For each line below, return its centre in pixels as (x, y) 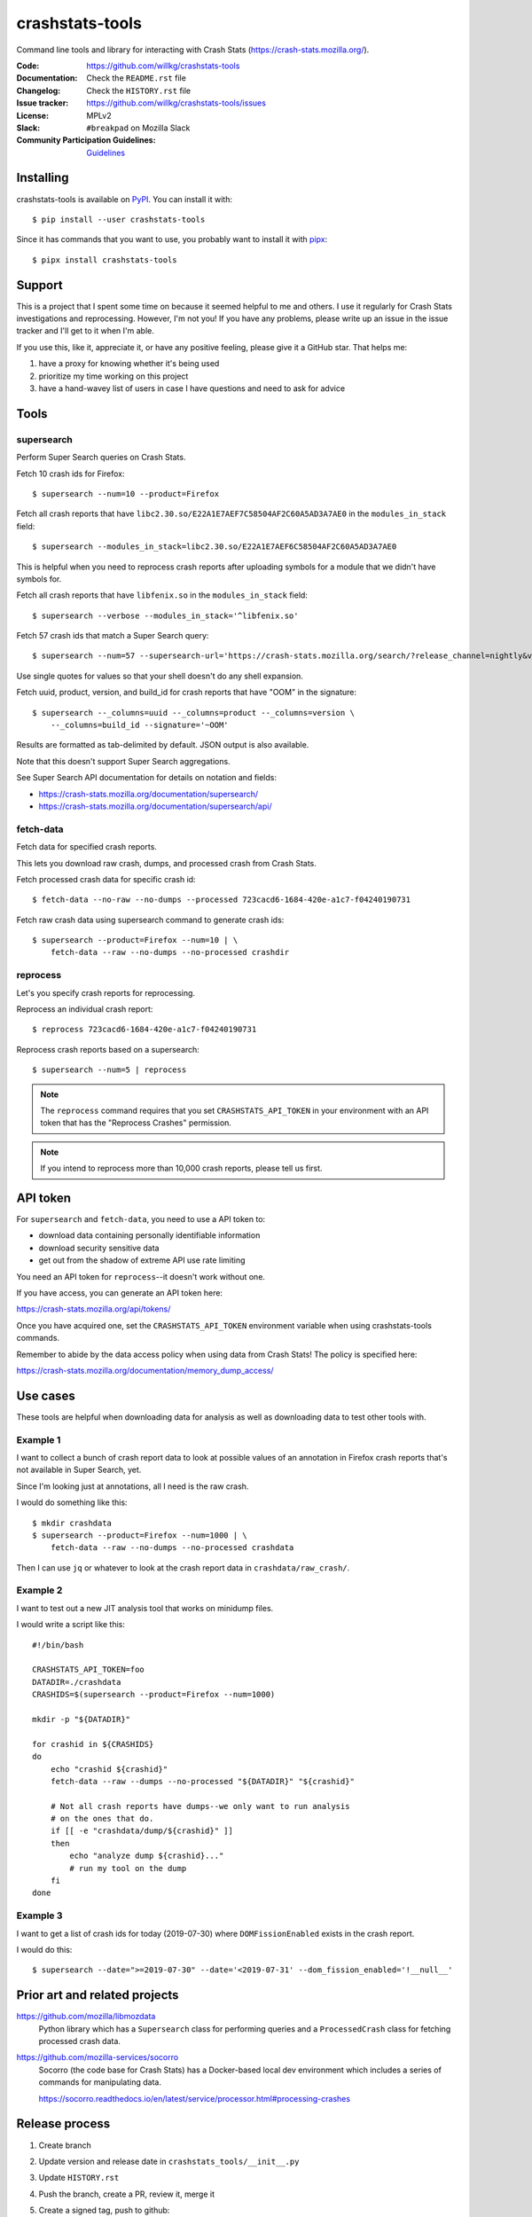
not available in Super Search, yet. (79, 1470)
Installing (43, 178)
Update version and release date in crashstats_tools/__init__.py (169, 2161)
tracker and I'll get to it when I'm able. (86, 331)
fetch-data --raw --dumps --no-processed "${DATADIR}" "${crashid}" (202, 1781)
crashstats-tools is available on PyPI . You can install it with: (125, 199)
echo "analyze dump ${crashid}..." (147, 1856)
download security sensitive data (99, 1248)
